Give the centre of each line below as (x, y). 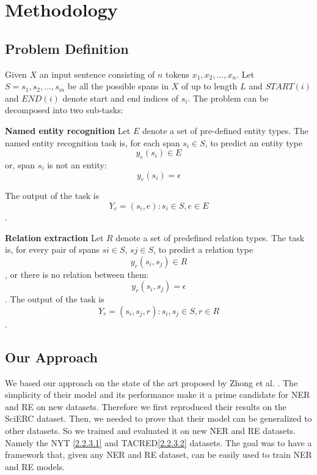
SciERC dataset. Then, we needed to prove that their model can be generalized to (158, 418)
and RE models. (35, 466)
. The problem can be (228, 98)
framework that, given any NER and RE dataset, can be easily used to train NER (158, 454)
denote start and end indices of (120, 98)
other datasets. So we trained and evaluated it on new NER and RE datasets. (150, 431)
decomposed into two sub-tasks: (64, 110)
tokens (177, 74)
